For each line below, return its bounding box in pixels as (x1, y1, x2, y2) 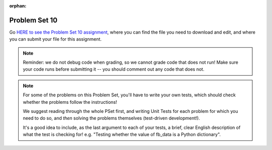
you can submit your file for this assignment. (9, 36, 102, 42)
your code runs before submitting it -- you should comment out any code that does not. (23, 66, 205, 72)
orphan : (9, 3, 27, 9)
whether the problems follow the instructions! (23, 99, 117, 105)
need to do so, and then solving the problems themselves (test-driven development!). (23, 115, 200, 121)
